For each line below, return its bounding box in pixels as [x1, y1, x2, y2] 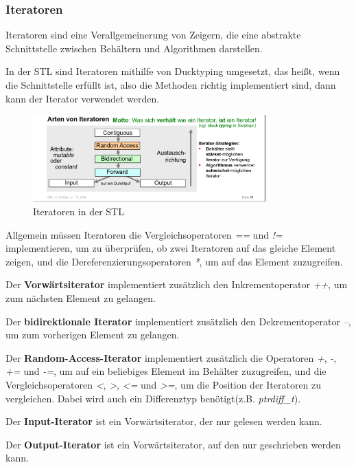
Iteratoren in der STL [33, 204, 124, 218]
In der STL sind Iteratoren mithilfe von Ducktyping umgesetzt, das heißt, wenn [5, 64, 340, 78]
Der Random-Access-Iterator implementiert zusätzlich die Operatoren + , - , [5, 350, 337, 365]
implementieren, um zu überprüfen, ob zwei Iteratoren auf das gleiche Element [5, 241, 336, 255]
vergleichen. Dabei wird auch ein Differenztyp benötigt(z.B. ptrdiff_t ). [5, 391, 301, 405]
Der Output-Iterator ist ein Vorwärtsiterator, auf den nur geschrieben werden [5, 437, 341, 451]
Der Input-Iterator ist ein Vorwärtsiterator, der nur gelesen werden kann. [5, 414, 322, 428]
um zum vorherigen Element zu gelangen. [5, 327, 180, 342]
